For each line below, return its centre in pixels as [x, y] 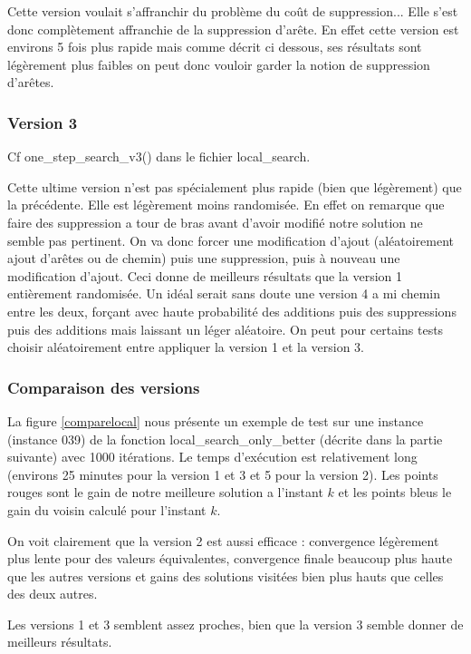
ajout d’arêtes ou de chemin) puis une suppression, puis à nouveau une [204, 258]
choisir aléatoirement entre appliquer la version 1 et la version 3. [186, 347]
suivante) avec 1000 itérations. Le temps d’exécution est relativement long [212, 457]
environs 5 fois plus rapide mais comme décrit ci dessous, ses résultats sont [215, 47]
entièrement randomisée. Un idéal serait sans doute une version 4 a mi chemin [224, 293]
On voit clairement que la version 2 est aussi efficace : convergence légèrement [223, 540]
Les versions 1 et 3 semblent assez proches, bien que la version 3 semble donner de [235, 624]
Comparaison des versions [104, 387]
